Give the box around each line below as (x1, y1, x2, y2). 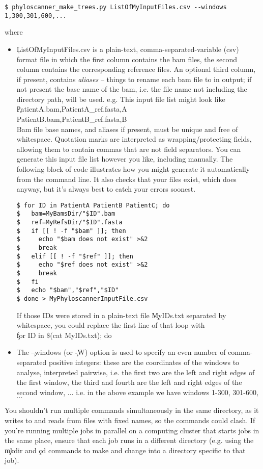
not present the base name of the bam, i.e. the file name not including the (16, 84, 247, 94)
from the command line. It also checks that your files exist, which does (16, 173, 237, 184)
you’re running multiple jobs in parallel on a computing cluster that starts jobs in (5, 425, 259, 435)
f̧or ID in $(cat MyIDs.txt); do (16, 329, 112, 340)
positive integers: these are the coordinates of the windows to (48, 357, 240, 368)
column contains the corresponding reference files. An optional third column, (16, 64, 256, 74)
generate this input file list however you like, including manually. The (16, 153, 233, 164)
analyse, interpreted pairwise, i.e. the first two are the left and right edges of (16, 367, 255, 377)
